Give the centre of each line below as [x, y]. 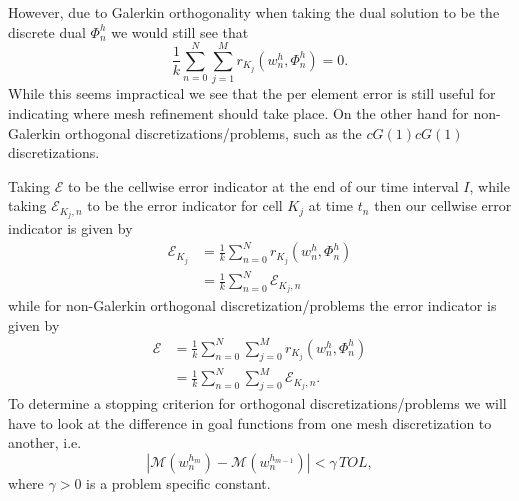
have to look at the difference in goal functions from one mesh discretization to [250, 422]
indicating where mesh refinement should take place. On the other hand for [238, 112]
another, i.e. [45, 442]
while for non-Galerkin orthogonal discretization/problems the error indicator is [252, 305]
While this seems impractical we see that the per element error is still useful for [252, 93]
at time [331, 205]
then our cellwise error [443, 205]
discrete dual [47, 31]
